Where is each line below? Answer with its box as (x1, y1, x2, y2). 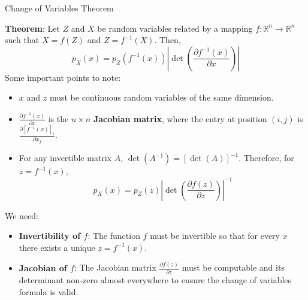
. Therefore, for (238, 151, 294, 164)
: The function (87, 229, 140, 242)
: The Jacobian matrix (74, 261, 156, 274)
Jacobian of (19, 261, 67, 274)
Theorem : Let (5, 22, 60, 34)
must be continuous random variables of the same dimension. (49, 91, 274, 104)
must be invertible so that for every (150, 229, 280, 242)
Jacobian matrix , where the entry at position (93, 112, 267, 125)
